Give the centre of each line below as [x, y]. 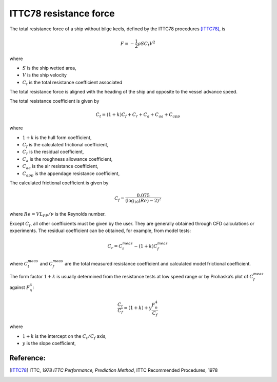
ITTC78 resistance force [62, 13]
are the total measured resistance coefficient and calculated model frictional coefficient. [158, 263]
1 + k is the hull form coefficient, [57, 137]
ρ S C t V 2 [147, 44]
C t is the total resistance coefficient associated [72, 83]
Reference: [27, 358]
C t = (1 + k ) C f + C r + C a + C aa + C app [138, 115]
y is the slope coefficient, [49, 343]
